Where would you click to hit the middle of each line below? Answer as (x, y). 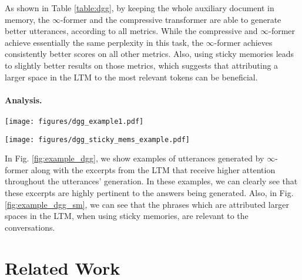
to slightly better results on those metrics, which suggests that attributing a (142, 65)
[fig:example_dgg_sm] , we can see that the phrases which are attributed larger (147, 204)
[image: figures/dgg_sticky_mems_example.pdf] (97, 139)
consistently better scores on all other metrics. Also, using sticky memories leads (150, 54)
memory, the (27, 19)
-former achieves (243, 42)
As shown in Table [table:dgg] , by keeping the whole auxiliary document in (140, 8)
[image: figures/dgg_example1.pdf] (74, 121)
